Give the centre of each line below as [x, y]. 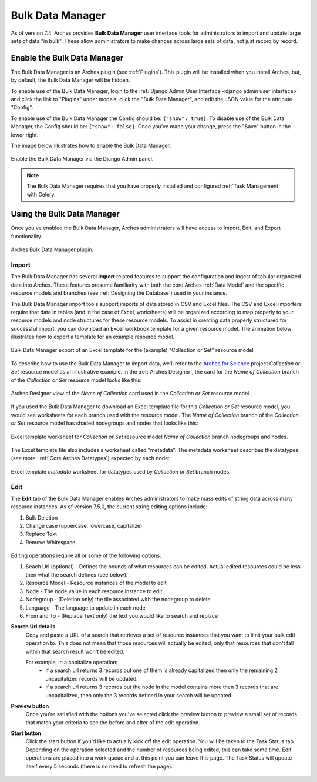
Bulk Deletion [42, 517]
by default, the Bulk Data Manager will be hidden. [70, 80]
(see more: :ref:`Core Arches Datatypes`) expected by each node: [90, 458]
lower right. [25, 135]
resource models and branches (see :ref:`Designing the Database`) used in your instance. [119, 293]
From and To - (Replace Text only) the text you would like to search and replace [122, 616]
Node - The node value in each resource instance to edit [94, 591]
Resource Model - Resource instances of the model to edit [96, 583]
